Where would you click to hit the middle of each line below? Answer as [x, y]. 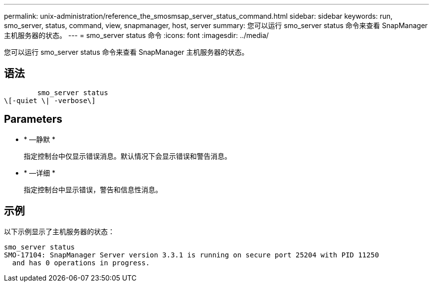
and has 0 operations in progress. [81, 263]
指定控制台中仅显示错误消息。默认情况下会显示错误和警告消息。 [128, 156]
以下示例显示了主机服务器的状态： [59, 231]
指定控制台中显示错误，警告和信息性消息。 [93, 189]
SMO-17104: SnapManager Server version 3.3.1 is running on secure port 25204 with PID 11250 [192, 255]
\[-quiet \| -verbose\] [50, 100]
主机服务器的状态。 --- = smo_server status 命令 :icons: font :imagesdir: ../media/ [136, 35]
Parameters [33, 119]
